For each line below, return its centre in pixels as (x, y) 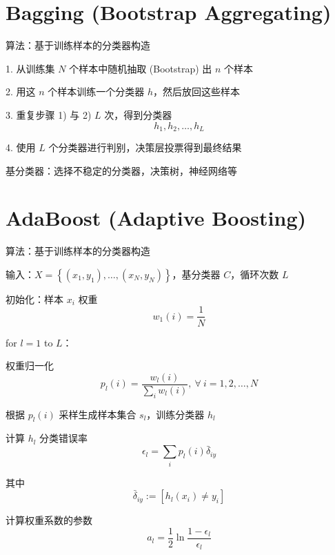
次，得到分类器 (138, 114)
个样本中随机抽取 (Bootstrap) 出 (141, 68)
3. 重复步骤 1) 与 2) (49, 114)
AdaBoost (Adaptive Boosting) (156, 218)
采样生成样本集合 (98, 414)
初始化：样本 (34, 299)
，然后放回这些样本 (197, 91)
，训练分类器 (175, 414)
